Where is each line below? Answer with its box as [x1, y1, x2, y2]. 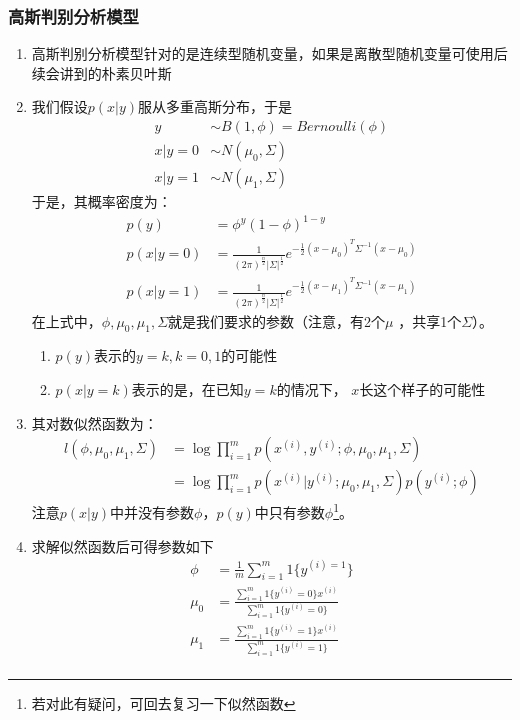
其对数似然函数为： [31, 412, 158, 433]
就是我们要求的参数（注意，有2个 [168, 310, 386, 331]
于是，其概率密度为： [31, 191, 172, 212]
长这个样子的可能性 [359, 379, 486, 400]
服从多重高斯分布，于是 [138, 96, 293, 117]
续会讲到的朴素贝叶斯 [31, 62, 172, 83]
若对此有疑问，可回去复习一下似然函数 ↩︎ [31, 692, 296, 713]
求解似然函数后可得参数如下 [31, 535, 214, 556]
